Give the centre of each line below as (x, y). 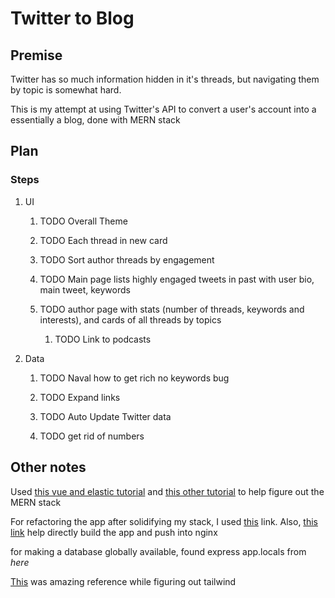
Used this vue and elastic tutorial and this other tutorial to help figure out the (167, 491)
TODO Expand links (80, 397)
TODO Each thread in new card (103, 240)
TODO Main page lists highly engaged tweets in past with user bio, (177, 279)
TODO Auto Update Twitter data (105, 416)
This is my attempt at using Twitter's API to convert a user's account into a (163, 109)
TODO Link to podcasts (103, 339)
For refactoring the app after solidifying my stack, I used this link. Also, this (164, 521)
